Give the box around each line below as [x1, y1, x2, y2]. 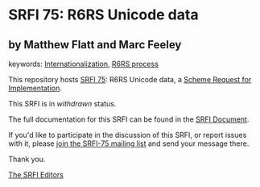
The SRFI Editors [8, 170, 64, 179]
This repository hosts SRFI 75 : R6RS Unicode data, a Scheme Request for [8, 75, 252, 84]
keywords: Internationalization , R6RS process [8, 59, 159, 69]
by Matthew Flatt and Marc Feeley [8, 38, 182, 52]
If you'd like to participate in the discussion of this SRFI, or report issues [8, 131, 247, 139]
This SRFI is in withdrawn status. [8, 99, 117, 108]
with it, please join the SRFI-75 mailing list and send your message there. [8, 139, 250, 148]
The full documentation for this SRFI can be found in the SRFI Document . [8, 114, 250, 124]
